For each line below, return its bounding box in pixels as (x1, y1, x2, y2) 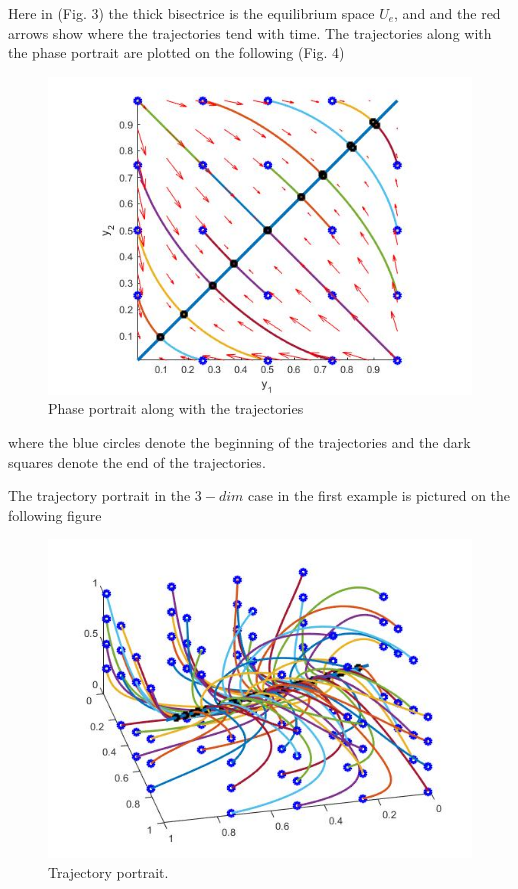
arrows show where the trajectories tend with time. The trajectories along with (8, 22, 492, 43)
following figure (8, 504, 102, 525)
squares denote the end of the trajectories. (8, 451, 266, 472)
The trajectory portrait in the (8, 485, 191, 506)
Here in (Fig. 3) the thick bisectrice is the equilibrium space (8, 3, 375, 23)
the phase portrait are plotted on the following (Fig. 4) (8, 42, 345, 63)
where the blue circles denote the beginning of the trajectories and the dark (8, 431, 471, 452)
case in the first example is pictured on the (248, 485, 511, 506)
